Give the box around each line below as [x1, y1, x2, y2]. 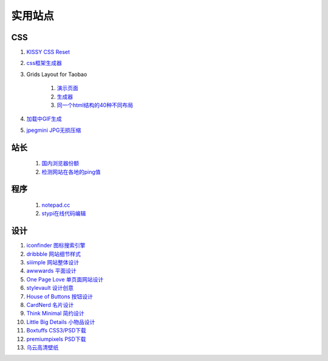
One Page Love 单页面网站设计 [26, 275, 104, 283]
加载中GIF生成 [26, 115, 62, 123]
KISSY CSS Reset [26, 49, 70, 56]
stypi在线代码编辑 [41, 210, 86, 217]
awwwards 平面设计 [26, 267, 77, 275]
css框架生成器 [26, 60, 62, 67]
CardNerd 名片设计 [26, 301, 74, 309]
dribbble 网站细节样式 [26, 250, 81, 258]
